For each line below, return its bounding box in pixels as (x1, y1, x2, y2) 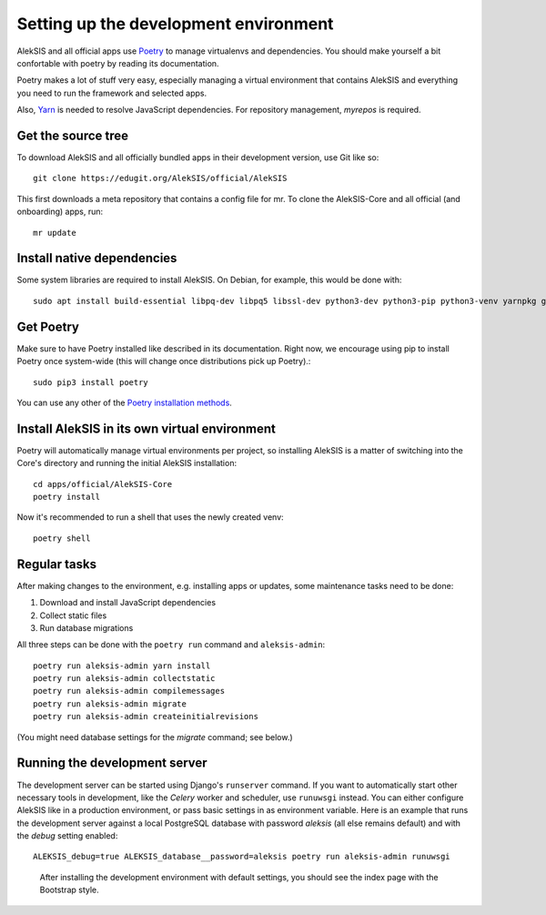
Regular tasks (16, 556, 97, 572)
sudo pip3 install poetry (33, 377, 149, 387)
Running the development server (16, 756, 208, 771)
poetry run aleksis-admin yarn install (33, 660, 211, 671)
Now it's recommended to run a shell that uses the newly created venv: (16, 512, 284, 523)
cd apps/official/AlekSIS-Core (33, 479, 173, 489)
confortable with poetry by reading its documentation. (16, 57, 219, 68)
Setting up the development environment (16, 14, 334, 34)
